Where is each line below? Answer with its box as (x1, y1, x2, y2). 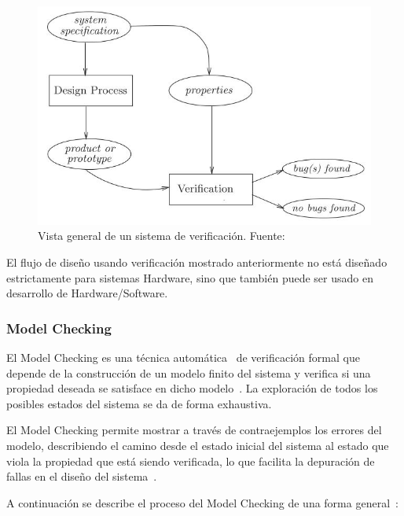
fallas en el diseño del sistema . (6, 468, 157, 485)
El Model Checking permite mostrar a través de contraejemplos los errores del (6, 422, 382, 438)
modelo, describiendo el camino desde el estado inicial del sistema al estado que (6, 437, 389, 453)
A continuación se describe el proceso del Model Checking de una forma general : (6, 494, 398, 510)
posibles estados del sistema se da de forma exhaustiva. (6, 395, 272, 411)
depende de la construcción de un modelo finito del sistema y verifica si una (6, 364, 371, 381)
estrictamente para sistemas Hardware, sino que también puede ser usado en (6, 269, 373, 286)
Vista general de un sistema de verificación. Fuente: (38, 227, 285, 244)
